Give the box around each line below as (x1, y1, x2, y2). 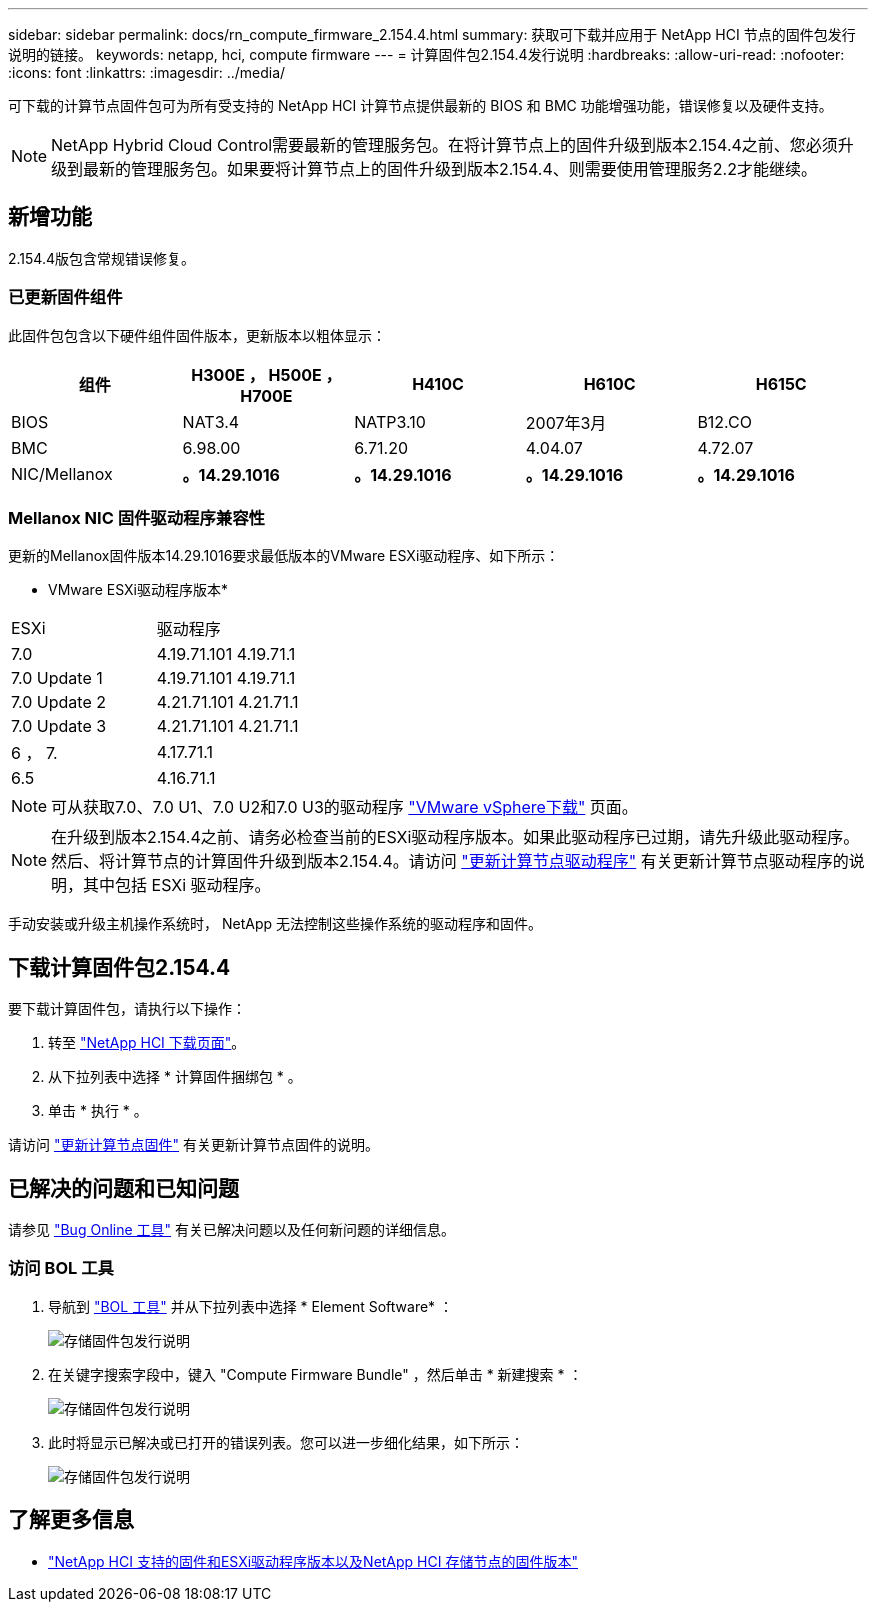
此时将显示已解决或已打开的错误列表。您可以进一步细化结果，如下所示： (48, 1433, 524, 1451)
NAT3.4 (182, 411, 240, 432)
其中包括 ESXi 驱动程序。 (83, 875, 271, 896)
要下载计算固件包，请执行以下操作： (8, 1000, 246, 1018)
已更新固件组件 (8, 287, 123, 308)
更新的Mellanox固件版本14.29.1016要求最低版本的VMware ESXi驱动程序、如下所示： (8, 547, 560, 565)
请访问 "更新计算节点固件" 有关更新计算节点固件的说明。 (8, 1136, 379, 1154)
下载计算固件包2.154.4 (8, 954, 231, 980)
